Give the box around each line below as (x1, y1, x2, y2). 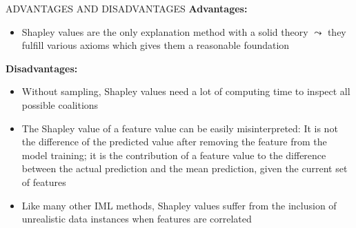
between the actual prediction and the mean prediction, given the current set (21, 161, 348, 176)
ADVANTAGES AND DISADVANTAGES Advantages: (6, 1, 248, 15)
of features (21, 174, 66, 189)
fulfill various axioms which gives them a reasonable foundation (21, 38, 290, 52)
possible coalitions (21, 97, 99, 112)
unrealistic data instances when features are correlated (21, 211, 252, 226)
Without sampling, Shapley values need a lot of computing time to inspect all (21, 84, 350, 99)
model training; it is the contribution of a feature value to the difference (21, 147, 326, 162)
